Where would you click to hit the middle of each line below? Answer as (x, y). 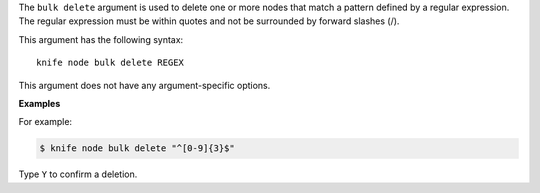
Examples (39, 103)
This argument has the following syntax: (101, 39)
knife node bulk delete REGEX (110, 63)
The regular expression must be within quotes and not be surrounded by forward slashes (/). (209, 21)
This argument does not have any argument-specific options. (144, 85)
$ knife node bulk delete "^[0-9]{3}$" (137, 148)
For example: (45, 122)
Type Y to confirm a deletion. (78, 174)
